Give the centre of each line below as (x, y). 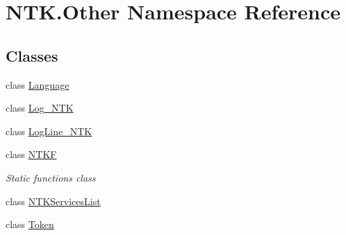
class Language (38, 84)
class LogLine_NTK (49, 131)
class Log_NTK (40, 108)
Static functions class (51, 177)
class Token (30, 224)
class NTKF (31, 154)
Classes (32, 55)
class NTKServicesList (53, 201)
